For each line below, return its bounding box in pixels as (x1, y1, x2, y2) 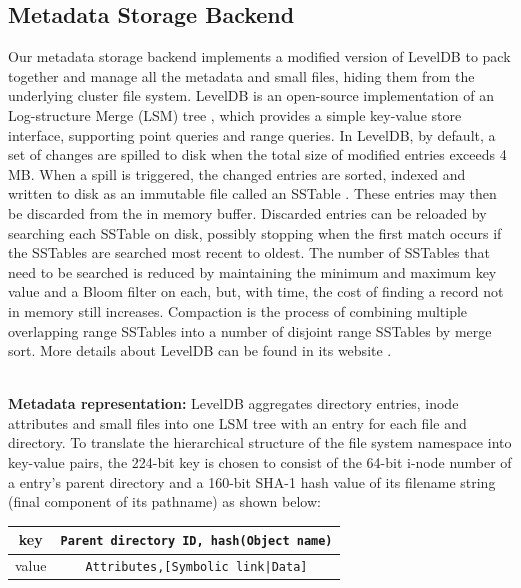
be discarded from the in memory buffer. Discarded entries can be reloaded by (8, 202, 487, 223)
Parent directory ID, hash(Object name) (60, 534, 333, 549)
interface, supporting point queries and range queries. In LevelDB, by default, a (8, 124, 496, 145)
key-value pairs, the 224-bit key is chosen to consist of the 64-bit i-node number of (8, 452, 512, 473)
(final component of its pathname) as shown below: (8, 491, 321, 512)
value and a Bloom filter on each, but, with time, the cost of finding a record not (8, 281, 504, 302)
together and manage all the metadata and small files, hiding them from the (8, 65, 475, 86)
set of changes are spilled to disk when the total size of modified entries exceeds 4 (8, 144, 507, 165)
